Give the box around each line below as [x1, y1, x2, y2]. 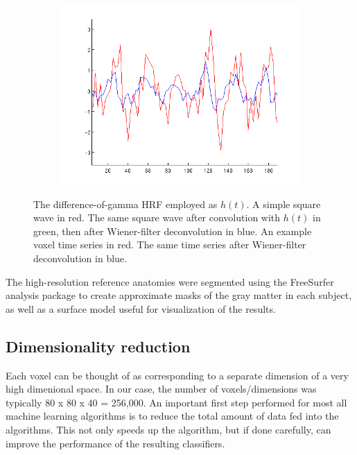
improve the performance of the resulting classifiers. [6, 436, 225, 450]
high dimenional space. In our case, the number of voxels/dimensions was [6, 381, 317, 396]
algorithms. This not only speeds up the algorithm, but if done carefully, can [6, 422, 331, 436]
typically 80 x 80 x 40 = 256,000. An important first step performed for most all [6, 395, 347, 409]
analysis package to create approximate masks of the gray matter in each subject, [6, 288, 352, 302]
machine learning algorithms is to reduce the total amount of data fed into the [6, 409, 339, 423]
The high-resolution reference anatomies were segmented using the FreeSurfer [6, 274, 334, 289]
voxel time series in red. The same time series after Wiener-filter [33, 237, 306, 252]
